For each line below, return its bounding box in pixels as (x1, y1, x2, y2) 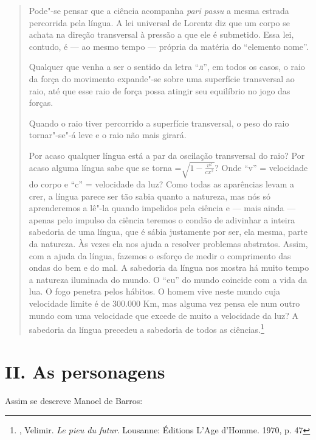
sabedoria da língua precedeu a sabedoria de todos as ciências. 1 (29, 321, 264, 335)
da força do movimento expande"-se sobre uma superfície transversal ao (29, 72, 295, 85)
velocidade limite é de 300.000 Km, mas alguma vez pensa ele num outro (29, 297, 300, 310)
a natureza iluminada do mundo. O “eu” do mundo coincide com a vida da (29, 273, 307, 285)
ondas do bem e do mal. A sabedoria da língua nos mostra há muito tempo (29, 261, 309, 274)
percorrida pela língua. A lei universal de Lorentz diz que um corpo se (29, 16, 290, 29)
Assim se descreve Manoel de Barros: (5, 394, 143, 407)
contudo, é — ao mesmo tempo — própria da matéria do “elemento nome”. (29, 40, 309, 52)
